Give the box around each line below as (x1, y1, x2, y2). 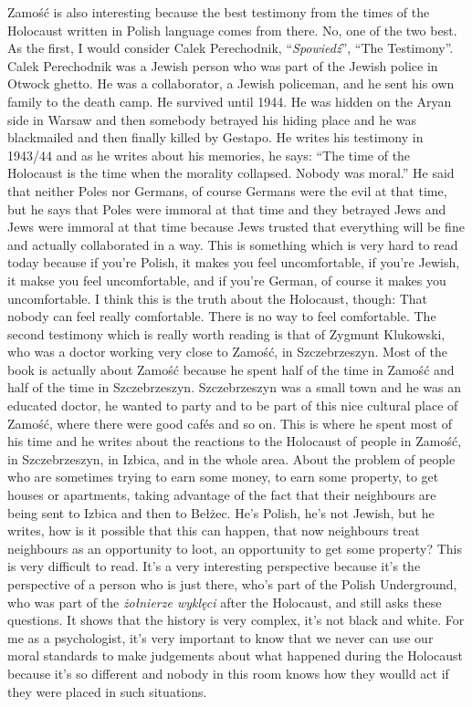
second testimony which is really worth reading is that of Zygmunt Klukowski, (7, 324, 446, 343)
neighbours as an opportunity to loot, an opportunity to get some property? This (7, 538, 462, 557)
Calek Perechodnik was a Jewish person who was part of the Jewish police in (7, 56, 438, 75)
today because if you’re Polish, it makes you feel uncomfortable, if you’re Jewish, (7, 253, 460, 272)
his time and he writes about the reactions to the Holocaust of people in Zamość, (7, 431, 462, 451)
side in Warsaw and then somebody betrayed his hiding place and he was (7, 109, 417, 129)
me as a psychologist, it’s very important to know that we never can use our (7, 628, 434, 647)
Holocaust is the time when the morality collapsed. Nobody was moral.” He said (7, 163, 455, 182)
